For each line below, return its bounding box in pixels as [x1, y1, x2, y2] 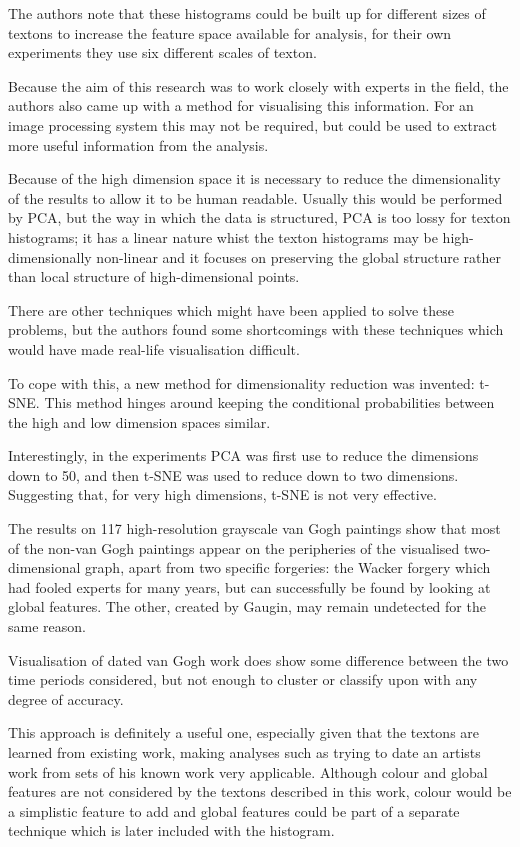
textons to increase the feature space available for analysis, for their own [8, 22, 452, 43]
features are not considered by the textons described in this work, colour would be [8, 781, 512, 802]
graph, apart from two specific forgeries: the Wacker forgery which [85, 557, 491, 578]
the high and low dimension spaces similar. [8, 411, 271, 432]
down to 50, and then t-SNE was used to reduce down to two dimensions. [8, 464, 459, 485]
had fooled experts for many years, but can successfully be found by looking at [8, 576, 491, 597]
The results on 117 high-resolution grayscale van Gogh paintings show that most [8, 518, 501, 539]
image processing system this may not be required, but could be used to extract [8, 114, 498, 135]
